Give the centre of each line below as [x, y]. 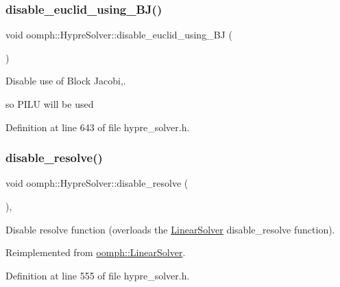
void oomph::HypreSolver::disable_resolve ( [97, 183]
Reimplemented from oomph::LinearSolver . [96, 252]
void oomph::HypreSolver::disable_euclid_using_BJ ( [119, 35]
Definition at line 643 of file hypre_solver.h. [98, 127]
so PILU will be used [50, 104]
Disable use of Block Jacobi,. [66, 81]
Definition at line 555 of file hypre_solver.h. [98, 275]
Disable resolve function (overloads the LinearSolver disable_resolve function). [170, 229]
